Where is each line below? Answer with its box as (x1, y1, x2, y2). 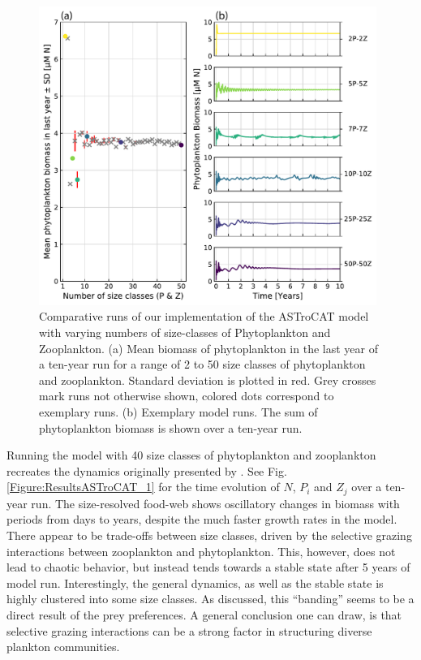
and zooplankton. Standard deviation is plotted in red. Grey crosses (39, 371, 376, 388)
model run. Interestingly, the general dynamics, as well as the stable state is (6, 574, 384, 591)
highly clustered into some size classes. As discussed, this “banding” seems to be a (6, 590, 415, 607)
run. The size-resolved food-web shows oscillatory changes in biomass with (31, 494, 400, 511)
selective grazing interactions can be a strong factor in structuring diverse (6, 622, 372, 639)
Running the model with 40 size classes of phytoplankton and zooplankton (6, 446, 376, 464)
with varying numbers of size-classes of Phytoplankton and (39, 324, 331, 340)
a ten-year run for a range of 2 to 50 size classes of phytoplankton (39, 356, 366, 373)
